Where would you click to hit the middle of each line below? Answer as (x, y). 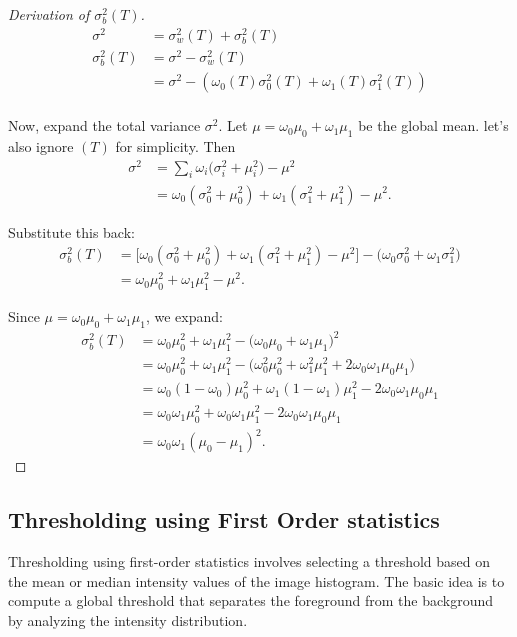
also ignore (41, 145)
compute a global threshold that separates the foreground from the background (251, 600)
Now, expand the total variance (104, 125)
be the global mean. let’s (433, 125)
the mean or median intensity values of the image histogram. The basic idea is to (256, 580)
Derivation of (49, 14)
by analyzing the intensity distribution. (128, 620)
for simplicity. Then (175, 145)
